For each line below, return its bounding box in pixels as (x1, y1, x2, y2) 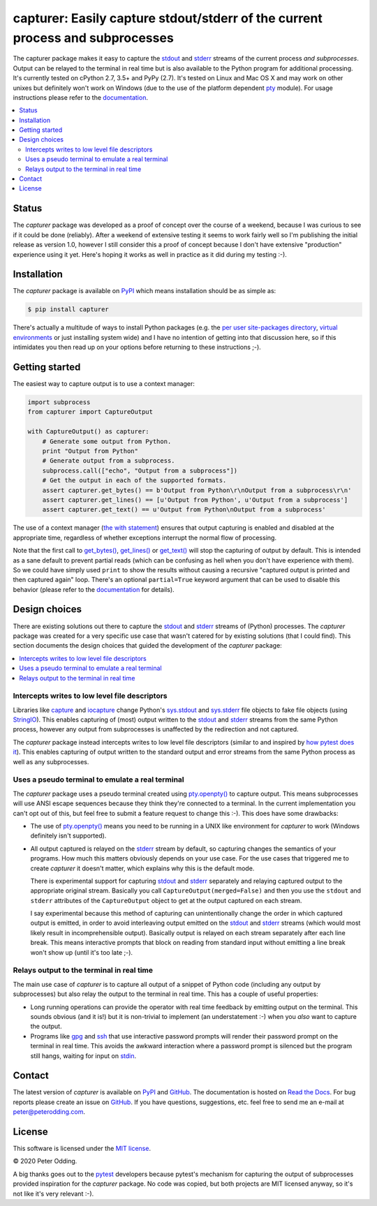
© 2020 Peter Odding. (13, 1157, 77, 1166)
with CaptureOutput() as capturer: (27, 428, 149, 435)
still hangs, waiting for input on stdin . (30, 1051, 137, 1060)
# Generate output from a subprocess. (42, 457, 175, 465)
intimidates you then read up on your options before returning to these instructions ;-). (13, 343, 261, 352)
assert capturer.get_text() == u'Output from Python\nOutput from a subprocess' (42, 506, 326, 514)
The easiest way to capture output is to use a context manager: (13, 380, 195, 388)
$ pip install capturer (27, 306, 110, 313)
